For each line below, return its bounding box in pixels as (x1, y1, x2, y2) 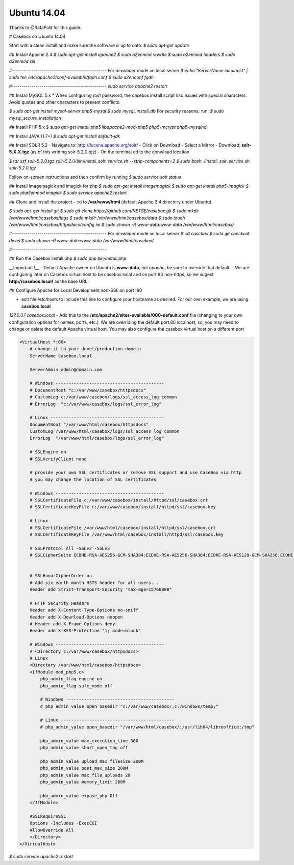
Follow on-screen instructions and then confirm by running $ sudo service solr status (9, 174, 181, 180)
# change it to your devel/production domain (29, 346, 141, 352)
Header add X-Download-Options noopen (29, 614, 123, 620)
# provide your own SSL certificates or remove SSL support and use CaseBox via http (29, 470, 242, 475)
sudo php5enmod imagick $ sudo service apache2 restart (9, 190, 127, 196)
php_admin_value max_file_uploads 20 (40, 772, 131, 778)
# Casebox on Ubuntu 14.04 (9, 33, 66, 39)
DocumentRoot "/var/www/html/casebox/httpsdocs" (29, 421, 149, 427)
